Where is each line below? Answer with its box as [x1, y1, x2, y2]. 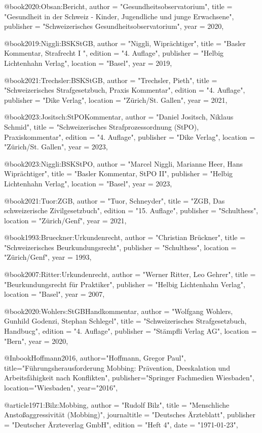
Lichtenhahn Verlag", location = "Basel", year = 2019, [4, 57, 172, 68]
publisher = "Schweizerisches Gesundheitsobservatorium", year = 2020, [4, 21, 224, 31]
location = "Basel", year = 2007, [4, 289, 105, 299]
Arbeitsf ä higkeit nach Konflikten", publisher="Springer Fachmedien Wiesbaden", [4, 372, 254, 383]
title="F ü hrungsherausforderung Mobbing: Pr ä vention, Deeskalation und [4, 362, 230, 373]
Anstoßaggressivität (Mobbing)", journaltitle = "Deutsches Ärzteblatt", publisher [4, 409, 256, 420]
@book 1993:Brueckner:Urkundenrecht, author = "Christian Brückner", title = [4, 232, 246, 243]
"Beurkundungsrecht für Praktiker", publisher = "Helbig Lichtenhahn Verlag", [4, 279, 245, 289]
